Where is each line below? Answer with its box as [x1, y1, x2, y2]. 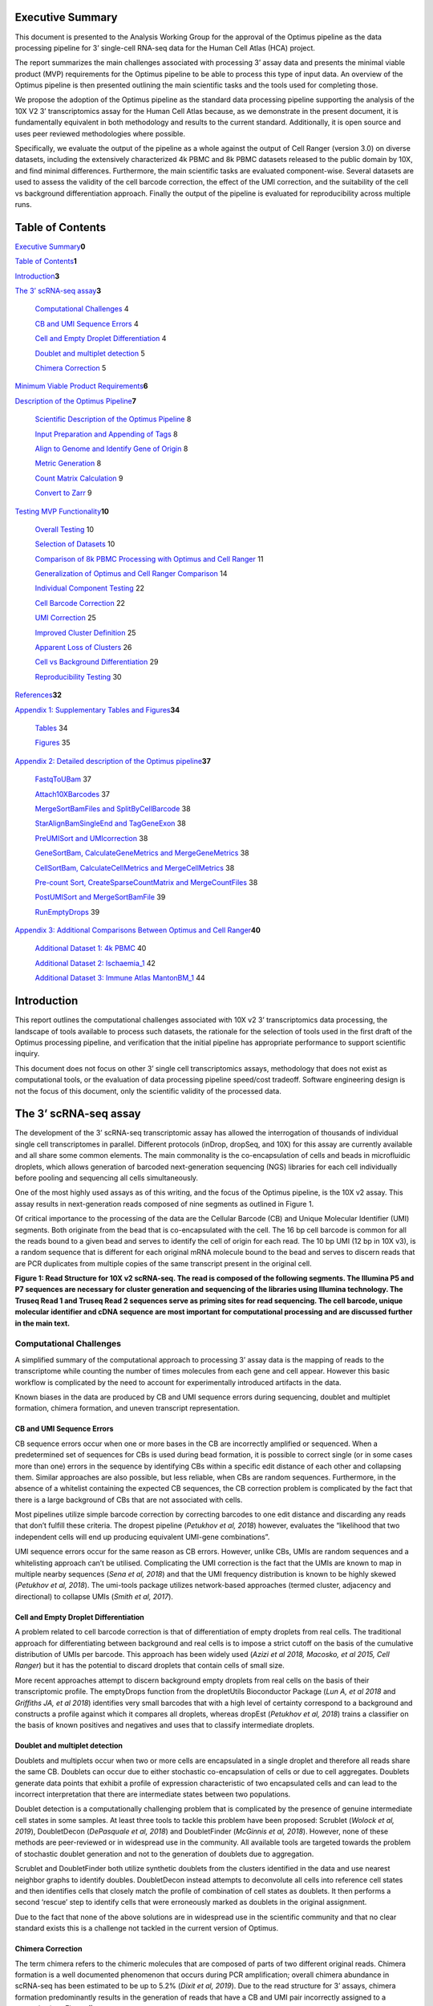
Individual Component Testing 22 [34, 583, 144, 593]
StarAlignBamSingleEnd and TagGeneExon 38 [34, 818, 186, 828]
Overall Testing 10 [34, 524, 95, 534]
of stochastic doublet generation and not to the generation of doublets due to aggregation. [14, 1849, 314, 1858]
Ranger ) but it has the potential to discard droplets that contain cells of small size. [14, 1661, 285, 1671]
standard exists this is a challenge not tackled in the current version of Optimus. [14, 1923, 279, 1933]
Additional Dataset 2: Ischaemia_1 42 [34, 958, 156, 968]
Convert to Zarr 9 [34, 488, 92, 497]
